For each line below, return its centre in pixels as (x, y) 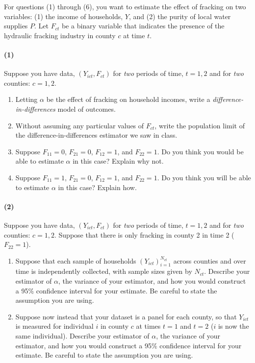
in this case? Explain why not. (118, 161)
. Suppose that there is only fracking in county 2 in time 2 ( (144, 234)
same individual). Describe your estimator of (82, 336)
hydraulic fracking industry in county (60, 35)
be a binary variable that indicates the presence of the (143, 26)
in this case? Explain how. (97, 187)
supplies (16, 26)
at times (148, 326)
